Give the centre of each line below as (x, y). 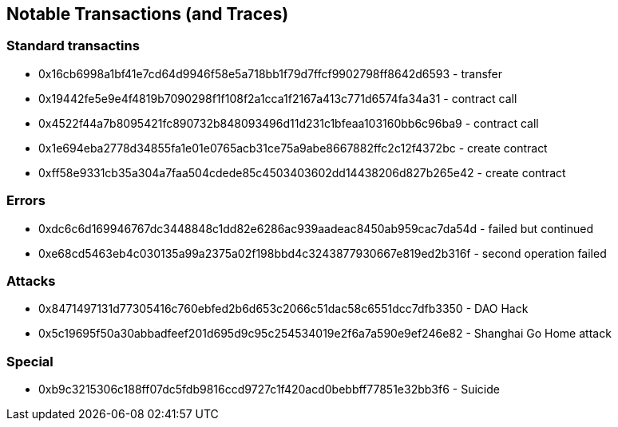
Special (30, 361)
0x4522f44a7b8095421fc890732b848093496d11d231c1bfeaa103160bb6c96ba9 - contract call (289, 123)
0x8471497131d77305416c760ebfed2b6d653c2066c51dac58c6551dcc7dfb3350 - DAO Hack (283, 309)
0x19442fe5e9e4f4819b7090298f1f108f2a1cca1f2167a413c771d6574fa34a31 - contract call (278, 98)
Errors (26, 201)
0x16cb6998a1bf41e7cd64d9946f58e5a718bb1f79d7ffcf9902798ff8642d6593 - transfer (271, 73)
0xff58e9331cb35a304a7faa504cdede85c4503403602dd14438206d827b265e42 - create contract (302, 172)
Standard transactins (73, 46)
